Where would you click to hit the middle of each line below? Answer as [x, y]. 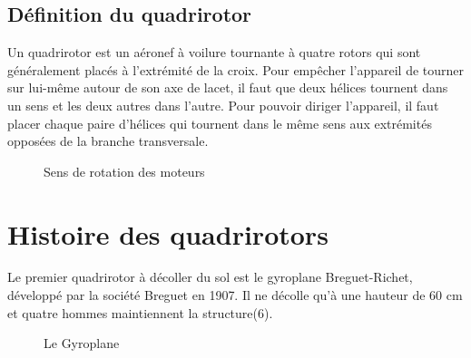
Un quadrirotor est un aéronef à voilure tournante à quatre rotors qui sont [214, 52]
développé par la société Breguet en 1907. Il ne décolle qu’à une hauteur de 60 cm [235, 295]
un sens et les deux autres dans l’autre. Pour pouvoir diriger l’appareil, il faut [223, 105]
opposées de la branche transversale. [108, 141]
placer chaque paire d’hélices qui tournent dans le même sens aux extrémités [220, 123]
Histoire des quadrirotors [168, 233]
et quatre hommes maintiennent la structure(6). [140, 312]
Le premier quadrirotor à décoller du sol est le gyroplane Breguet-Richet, [210, 277]
